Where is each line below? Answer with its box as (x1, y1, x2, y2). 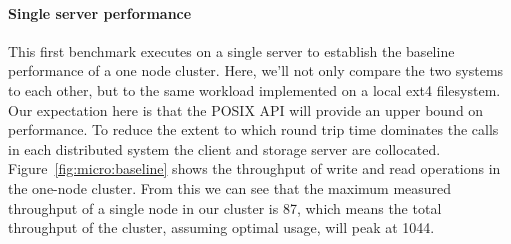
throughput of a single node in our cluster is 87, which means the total (8, 197, 442, 218)
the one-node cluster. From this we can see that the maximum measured (8, 177, 452, 198)
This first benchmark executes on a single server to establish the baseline (8, 40, 455, 61)
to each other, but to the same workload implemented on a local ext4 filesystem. (8, 79, 501, 100)
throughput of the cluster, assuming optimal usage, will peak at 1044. (8, 217, 435, 238)
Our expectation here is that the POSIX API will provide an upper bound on (8, 99, 484, 120)
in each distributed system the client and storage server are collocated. (8, 138, 441, 159)
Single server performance (8, 2, 192, 23)
